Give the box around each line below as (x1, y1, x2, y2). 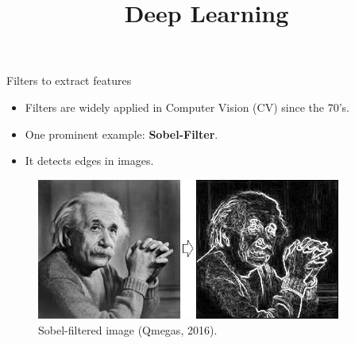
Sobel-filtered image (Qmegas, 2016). (38, 322, 218, 338)
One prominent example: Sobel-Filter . (25, 125, 218, 142)
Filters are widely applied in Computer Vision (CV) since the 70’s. (25, 98, 349, 115)
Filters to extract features (6, 72, 132, 89)
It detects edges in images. (25, 152, 154, 169)
